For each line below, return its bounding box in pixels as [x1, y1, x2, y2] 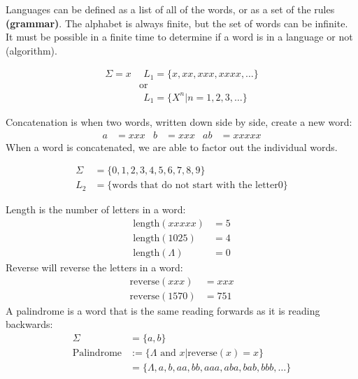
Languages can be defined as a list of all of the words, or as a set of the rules [6, 2, 335, 16]
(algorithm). [6, 43, 57, 57]
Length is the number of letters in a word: [6, 202, 186, 217]
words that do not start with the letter [112, 180, 278, 191]
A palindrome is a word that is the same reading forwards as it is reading [6, 303, 320, 317]
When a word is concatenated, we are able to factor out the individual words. [6, 139, 338, 154]
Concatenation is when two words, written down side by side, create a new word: [6, 114, 352, 129]
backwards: [6, 317, 53, 331]
